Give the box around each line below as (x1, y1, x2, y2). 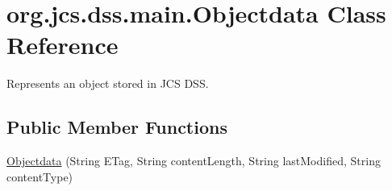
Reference (6, 28, 119, 61)
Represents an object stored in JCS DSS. (6, 75, 209, 92)
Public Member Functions (6, 114, 227, 139)
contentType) (6, 168, 73, 185)
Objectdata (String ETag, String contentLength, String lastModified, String (6, 152, 381, 169)
